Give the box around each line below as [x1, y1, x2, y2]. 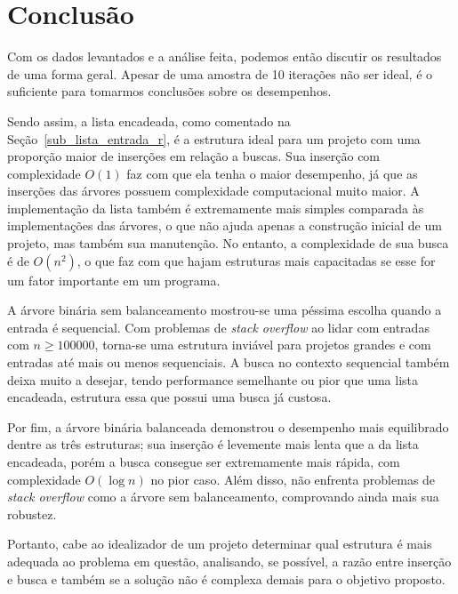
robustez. [7, 504, 57, 523]
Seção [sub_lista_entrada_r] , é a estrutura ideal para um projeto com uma [7, 129, 421, 148]
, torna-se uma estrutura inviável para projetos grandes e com [94, 335, 431, 354]
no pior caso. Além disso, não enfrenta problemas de [150, 470, 436, 488]
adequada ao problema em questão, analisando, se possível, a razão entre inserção [7, 551, 452, 570]
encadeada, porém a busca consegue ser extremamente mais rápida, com [7, 453, 400, 470]
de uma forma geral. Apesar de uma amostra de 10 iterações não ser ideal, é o [7, 64, 433, 83]
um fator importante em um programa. [7, 270, 221, 289]
